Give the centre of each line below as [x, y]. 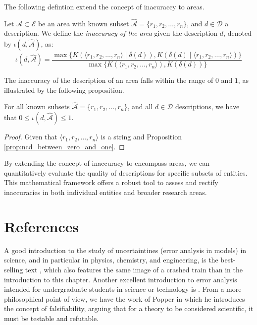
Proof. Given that [31, 137]
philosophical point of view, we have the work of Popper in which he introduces [125, 298]
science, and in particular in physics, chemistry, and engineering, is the [111, 260]
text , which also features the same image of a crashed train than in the [134, 269]
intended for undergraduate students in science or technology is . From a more [123, 289]
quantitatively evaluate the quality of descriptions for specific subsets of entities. [126, 172]
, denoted [237, 33]
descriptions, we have [207, 106]
